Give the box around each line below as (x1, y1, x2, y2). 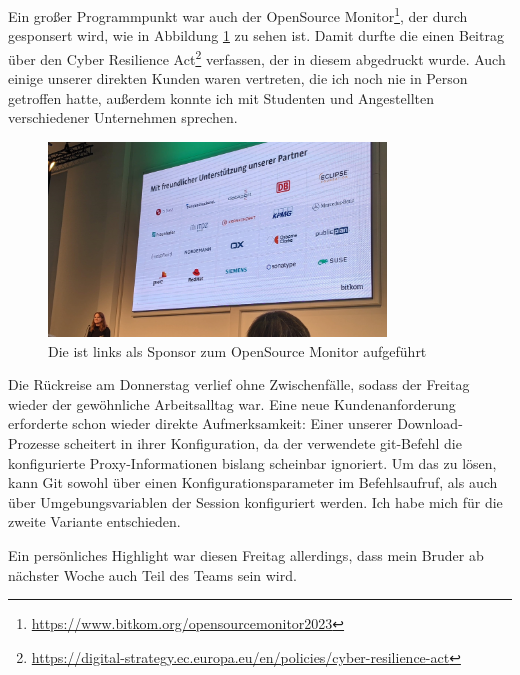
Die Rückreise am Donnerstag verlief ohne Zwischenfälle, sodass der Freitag (8, 374, 470, 395)
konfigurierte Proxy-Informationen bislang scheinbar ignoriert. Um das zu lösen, (8, 452, 497, 473)
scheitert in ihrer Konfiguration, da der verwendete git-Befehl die (64, 432, 462, 453)
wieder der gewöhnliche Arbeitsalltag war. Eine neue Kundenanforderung (8, 393, 456, 414)
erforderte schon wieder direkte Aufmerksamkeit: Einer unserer (8, 413, 393, 434)
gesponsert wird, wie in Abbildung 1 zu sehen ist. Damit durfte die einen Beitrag (8, 25, 504, 46)
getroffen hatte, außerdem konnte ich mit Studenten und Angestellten (8, 87, 434, 108)
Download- (397, 413, 463, 434)
